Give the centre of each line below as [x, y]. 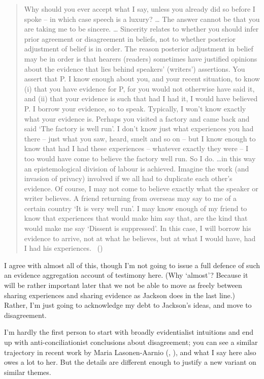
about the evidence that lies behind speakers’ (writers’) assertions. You [135, 68]
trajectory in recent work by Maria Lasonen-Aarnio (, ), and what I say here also [130, 352]
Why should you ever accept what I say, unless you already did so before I [140, 9]
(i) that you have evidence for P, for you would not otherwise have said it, [139, 88]
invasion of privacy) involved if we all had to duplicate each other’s [128, 178]
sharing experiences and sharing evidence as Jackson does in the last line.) [120, 295]
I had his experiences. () [63, 248]
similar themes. [28, 372]
